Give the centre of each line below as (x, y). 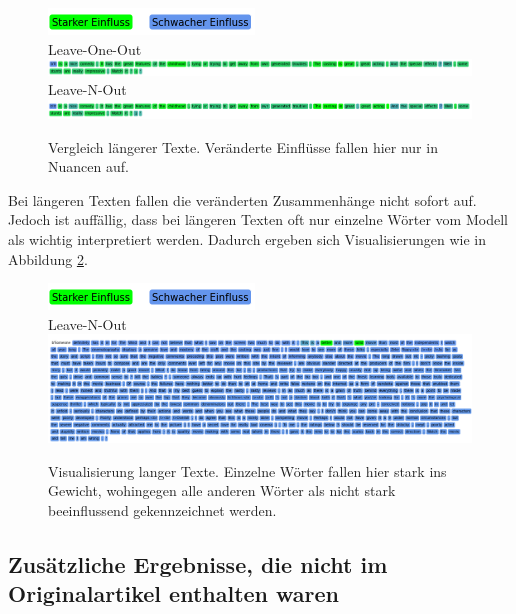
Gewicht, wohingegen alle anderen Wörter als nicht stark (222, 490)
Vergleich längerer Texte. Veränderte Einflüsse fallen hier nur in (243, 146)
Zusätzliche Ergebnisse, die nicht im (198, 564)
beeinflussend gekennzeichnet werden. (162, 510)
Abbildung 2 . (48, 258)
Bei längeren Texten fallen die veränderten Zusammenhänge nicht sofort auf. (242, 199)
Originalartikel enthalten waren (174, 593)
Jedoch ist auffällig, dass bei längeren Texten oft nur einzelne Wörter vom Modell (258, 219)
